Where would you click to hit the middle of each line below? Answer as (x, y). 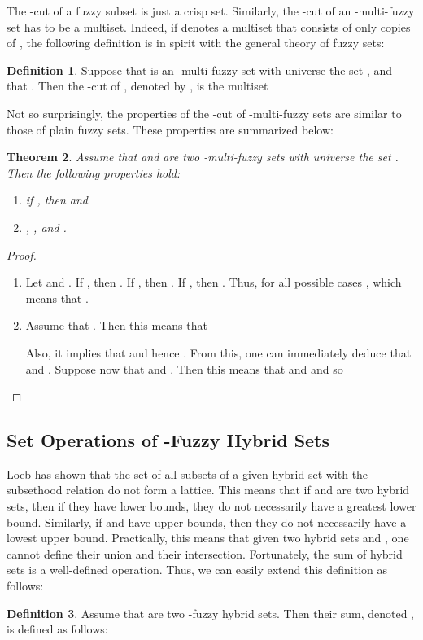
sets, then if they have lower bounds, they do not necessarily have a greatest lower (211, 506)
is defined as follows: (57, 629)
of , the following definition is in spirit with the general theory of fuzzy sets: (196, 43)
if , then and (57, 200)
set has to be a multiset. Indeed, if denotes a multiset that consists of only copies (209, 26)
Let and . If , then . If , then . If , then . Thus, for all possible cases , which (214, 282)
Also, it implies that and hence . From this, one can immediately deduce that (218, 352)
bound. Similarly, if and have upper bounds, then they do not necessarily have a (207, 522)
